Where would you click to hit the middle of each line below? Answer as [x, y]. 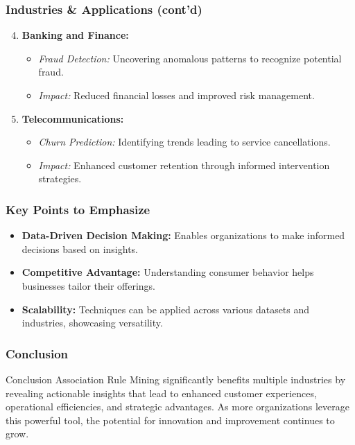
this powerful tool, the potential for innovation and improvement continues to [170, 420]
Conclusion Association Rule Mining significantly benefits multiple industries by [176, 379]
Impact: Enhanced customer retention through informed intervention [184, 165]
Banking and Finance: [75, 35]
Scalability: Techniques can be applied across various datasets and [166, 309]
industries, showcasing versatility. [92, 323]
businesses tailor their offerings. [89, 285]
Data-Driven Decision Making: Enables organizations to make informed [183, 235]
